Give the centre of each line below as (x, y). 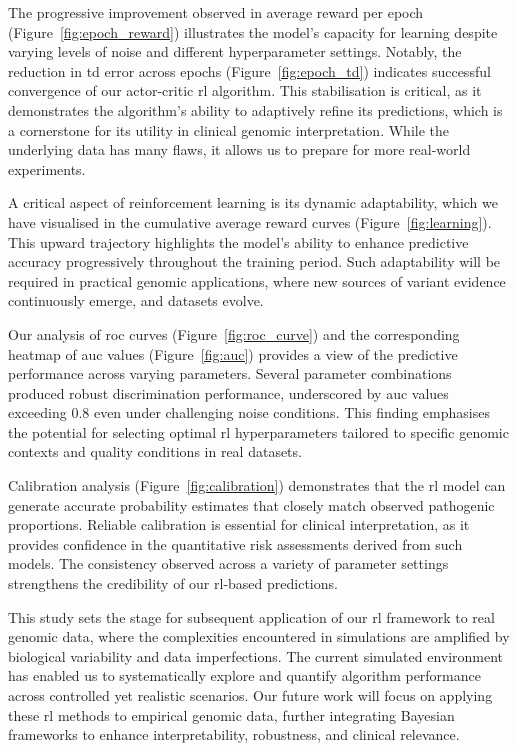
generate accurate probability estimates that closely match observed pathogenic (251, 504)
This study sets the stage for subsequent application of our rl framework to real (251, 616)
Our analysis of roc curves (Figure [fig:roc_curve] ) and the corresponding (234, 333)
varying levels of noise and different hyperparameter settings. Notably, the (235, 51)
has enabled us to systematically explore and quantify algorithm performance (244, 675)
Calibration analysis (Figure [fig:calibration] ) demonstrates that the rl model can (257, 485)
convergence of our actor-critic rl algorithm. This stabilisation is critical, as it (245, 90)
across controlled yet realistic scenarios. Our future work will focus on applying (250, 695)
